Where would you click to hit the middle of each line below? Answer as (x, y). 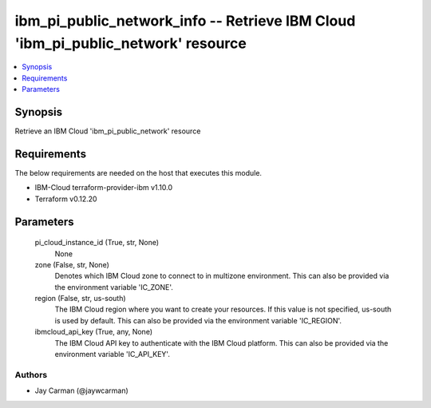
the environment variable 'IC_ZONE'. (114, 287)
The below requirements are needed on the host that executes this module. (138, 172)
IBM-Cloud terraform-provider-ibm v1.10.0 (104, 188)
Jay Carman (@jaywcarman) (82, 390)
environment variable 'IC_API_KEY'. (113, 355)
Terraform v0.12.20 (66, 199)
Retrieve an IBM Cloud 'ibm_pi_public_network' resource (108, 131)
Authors (31, 374)
